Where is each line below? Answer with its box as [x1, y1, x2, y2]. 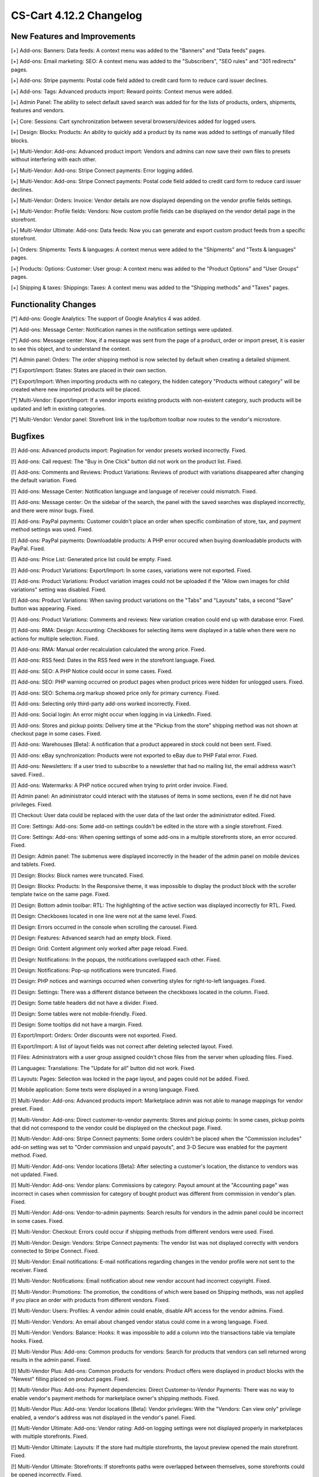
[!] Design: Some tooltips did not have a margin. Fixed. [11, 1021, 143, 1028]
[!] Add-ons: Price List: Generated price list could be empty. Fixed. [11, 556, 172, 563]
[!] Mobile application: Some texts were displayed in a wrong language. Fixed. [11, 1086, 200, 1093]
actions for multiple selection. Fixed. [11, 635, 99, 642]
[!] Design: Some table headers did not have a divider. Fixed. [11, 999, 158, 1007]
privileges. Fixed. [11, 801, 53, 808]
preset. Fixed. [11, 1105, 44, 1112]
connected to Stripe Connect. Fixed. [11, 1247, 99, 1255]
